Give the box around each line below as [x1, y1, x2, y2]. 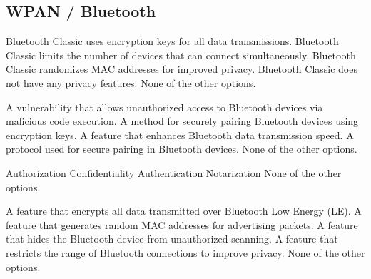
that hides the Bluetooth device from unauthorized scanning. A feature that [6, 231, 338, 246]
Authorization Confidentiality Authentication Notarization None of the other [6, 165, 342, 180]
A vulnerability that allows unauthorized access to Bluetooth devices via [6, 99, 323, 114]
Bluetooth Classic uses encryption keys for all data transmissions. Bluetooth [6, 34, 339, 49]
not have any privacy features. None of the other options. [6, 75, 256, 90]
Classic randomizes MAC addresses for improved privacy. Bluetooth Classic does [6, 61, 357, 76]
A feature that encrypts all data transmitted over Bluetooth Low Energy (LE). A [6, 203, 362, 218]
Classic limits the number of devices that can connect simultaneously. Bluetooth [6, 47, 356, 62]
